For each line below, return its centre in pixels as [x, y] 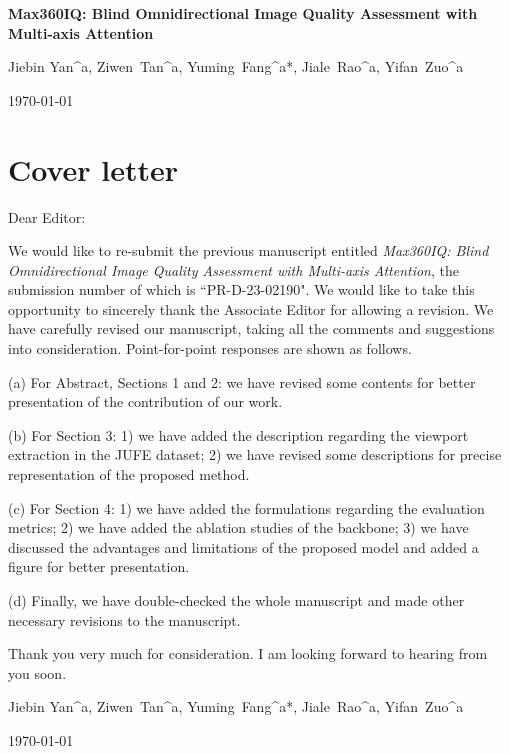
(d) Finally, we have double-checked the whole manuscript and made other [236, 600]
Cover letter [93, 168]
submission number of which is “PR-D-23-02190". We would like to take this [241, 289]
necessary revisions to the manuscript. [124, 619]
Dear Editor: [47, 216]
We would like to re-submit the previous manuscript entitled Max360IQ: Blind [248, 250]
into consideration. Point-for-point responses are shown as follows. [210, 348]
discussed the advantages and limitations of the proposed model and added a [243, 546]
